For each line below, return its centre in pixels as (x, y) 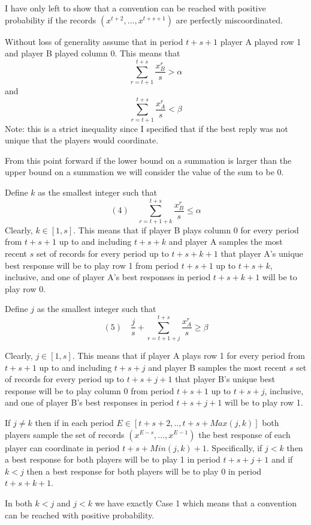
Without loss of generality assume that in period (94, 41)
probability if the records (51, 19)
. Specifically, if (234, 447)
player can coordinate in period (62, 447)
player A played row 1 (261, 41)
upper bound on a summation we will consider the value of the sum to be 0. (144, 172)
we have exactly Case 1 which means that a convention (196, 502)
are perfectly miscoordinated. (229, 19)
